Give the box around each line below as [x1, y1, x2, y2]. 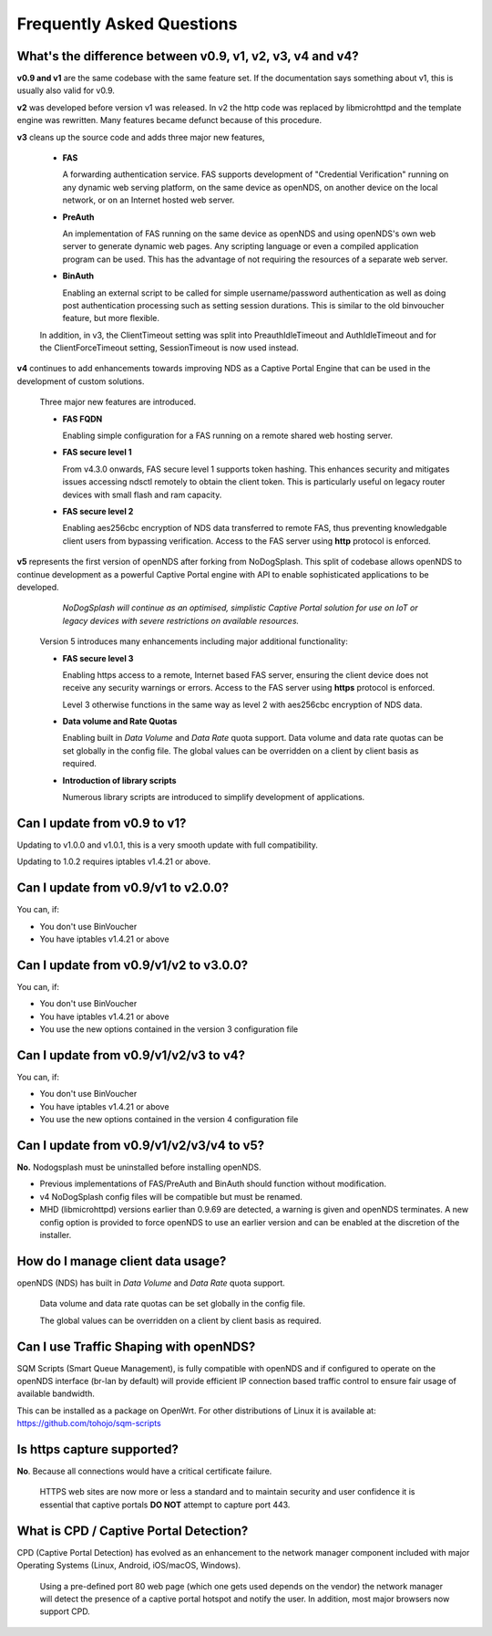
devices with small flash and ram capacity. [62, 489, 222, 500]
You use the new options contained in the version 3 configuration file [39, 1024, 299, 1035]
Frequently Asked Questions [16, 14, 238, 34]
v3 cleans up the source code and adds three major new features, [16, 131, 265, 142]
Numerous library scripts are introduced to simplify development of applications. [62, 792, 365, 803]
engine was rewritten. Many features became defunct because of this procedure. [16, 115, 323, 126]
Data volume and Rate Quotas [62, 716, 178, 727]
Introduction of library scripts [62, 775, 177, 786]
